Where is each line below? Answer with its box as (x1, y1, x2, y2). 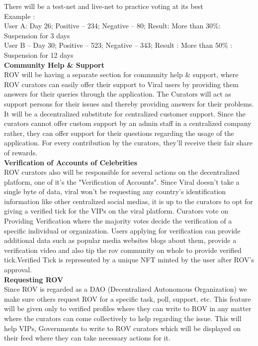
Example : (4, 10, 35, 21)
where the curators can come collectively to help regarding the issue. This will (4, 313, 242, 323)
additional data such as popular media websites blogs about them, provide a (4, 235, 237, 245)
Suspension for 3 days (4, 30, 70, 40)
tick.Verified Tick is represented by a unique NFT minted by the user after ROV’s (4, 254, 254, 265)
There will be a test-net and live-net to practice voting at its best (4, 1, 203, 11)
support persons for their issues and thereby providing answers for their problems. (4, 98, 254, 109)
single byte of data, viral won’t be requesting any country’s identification (4, 186, 226, 197)
